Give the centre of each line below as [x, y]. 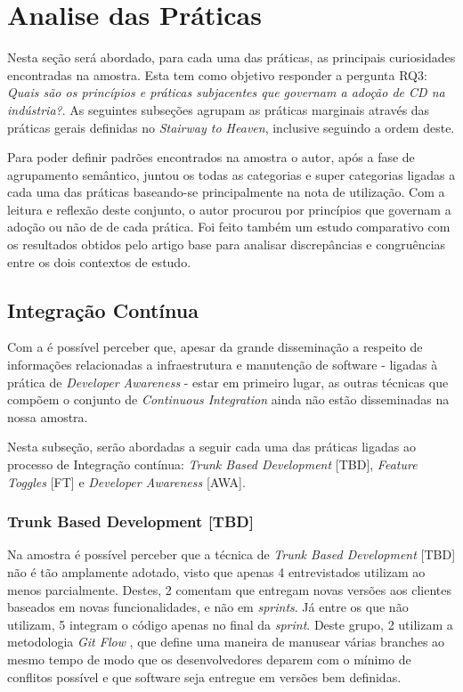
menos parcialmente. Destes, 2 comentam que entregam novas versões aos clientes [229, 589]
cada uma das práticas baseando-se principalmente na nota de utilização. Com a [226, 192]
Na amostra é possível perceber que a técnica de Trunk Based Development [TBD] [231, 554]
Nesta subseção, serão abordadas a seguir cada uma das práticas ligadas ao [211, 447]
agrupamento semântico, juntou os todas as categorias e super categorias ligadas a [231, 174]
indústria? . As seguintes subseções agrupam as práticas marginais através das [219, 109]
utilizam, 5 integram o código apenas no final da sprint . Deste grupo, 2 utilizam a [230, 624]
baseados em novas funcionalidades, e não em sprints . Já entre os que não [208, 607]
